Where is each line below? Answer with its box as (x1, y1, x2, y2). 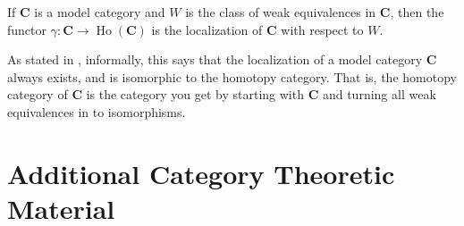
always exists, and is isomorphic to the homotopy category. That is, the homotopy (7, 67, 457, 86)
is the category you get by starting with (86, 85, 304, 104)
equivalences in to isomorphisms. (7, 102, 186, 121)
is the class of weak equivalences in (185, 3, 376, 21)
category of (7, 85, 68, 104)
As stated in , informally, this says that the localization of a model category (7, 50, 423, 69)
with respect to (281, 20, 364, 38)
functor (7, 20, 47, 38)
